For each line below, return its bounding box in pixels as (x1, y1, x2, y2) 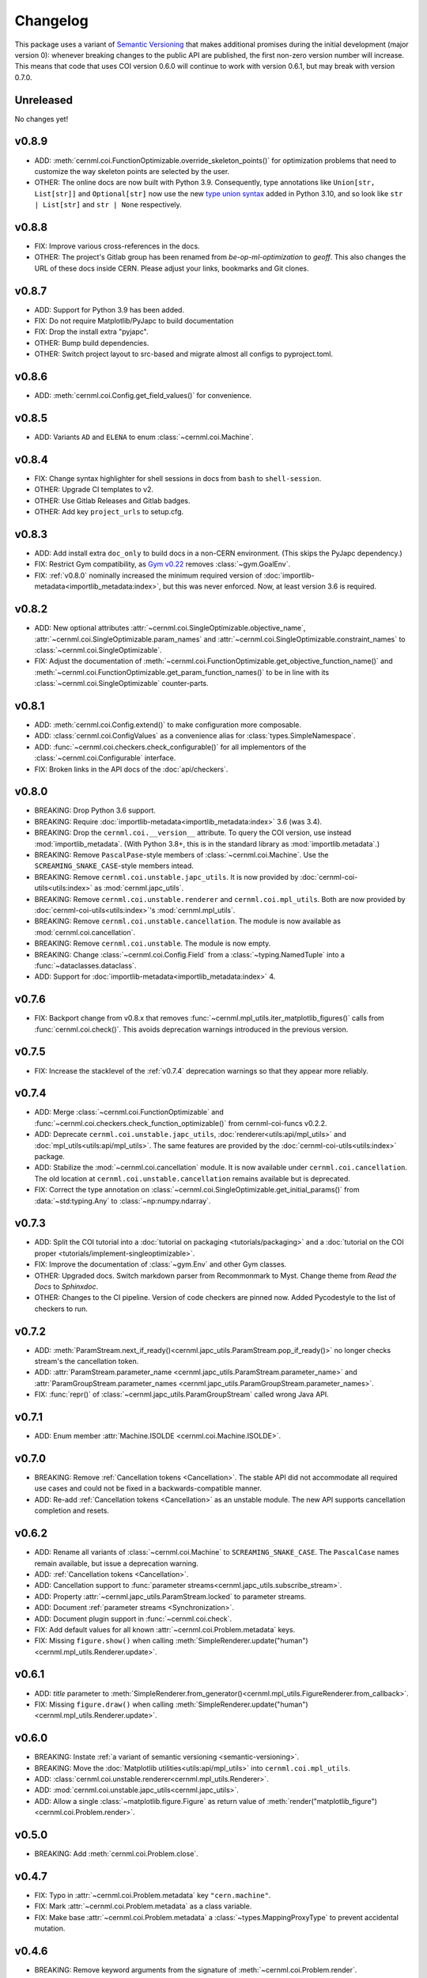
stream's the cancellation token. (34, 1357, 139, 1366)
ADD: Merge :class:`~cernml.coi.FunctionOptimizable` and (34, 1108, 225, 1117)
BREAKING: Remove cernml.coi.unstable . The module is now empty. (34, 938, 271, 949)
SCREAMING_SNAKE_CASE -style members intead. (34, 861, 194, 870)
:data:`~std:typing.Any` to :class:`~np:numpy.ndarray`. (34, 1196, 211, 1206)
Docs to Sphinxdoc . (34, 1282, 99, 1291)
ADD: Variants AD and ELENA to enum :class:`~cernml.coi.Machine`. (34, 432, 255, 442)
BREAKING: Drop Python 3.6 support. (34, 805, 156, 815)
